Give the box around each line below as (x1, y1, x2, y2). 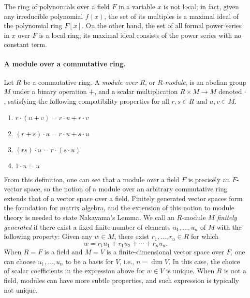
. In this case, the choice (168, 256, 240, 266)
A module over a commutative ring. (4, 58, 126, 68)
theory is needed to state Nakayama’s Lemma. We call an (4, 212, 175, 222)
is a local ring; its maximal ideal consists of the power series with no (39, 30, 241, 40)
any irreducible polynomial (4, 11, 83, 21)
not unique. (4, 284, 38, 295)
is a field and (44, 247, 83, 257)
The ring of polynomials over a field (4, 1, 110, 11)
